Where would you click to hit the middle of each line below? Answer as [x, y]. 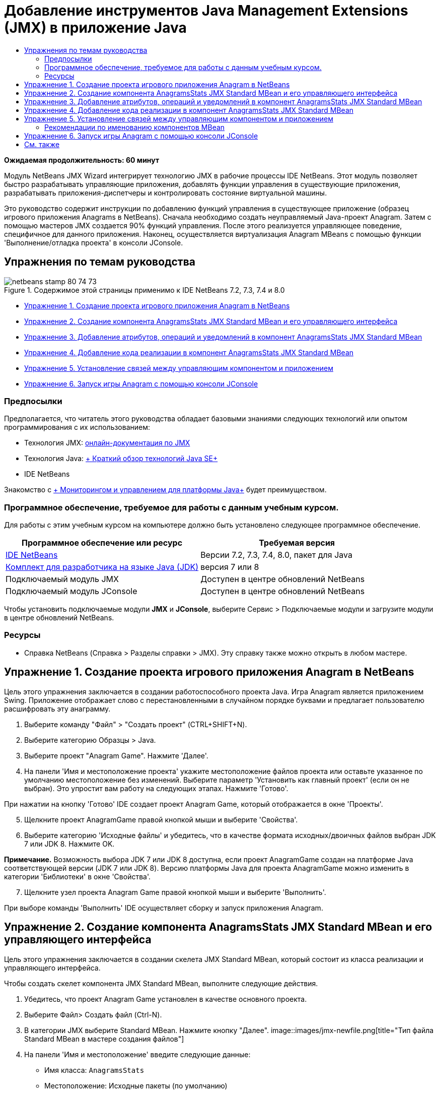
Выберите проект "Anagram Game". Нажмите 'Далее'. [116, 755]
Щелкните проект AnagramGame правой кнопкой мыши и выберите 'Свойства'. [161, 819]
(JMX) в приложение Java [95, 28]
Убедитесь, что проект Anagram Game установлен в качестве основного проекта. [166, 999]
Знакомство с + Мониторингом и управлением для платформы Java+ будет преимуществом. [165, 490]
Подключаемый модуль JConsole [71, 591]
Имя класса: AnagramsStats [94, 1070]
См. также [42, 144]
